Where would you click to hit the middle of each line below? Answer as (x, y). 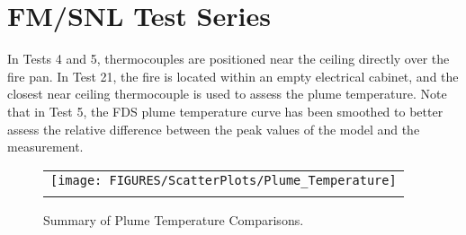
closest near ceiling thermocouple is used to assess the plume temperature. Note (227, 94)
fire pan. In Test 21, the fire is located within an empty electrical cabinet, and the (233, 76)
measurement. (45, 147)
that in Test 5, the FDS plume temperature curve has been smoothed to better (225, 111)
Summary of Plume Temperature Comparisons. (174, 219)
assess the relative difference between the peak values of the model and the (214, 129)
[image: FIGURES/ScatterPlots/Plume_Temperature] (224, 180)
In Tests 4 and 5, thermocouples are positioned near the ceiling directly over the (229, 59)
